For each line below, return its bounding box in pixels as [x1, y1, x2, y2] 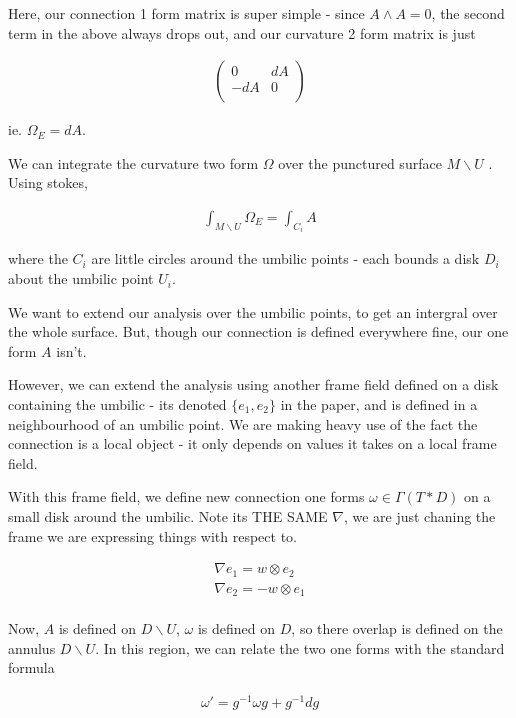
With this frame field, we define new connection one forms [8, 486, 365, 507]
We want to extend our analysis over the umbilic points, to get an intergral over [8, 301, 498, 322]
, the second [431, 3, 505, 23]
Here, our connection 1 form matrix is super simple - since [8, 3, 365, 23]
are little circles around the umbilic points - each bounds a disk [91, 248, 480, 269]
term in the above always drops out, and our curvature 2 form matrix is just [8, 22, 476, 43]
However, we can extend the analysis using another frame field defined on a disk [8, 374, 499, 395]
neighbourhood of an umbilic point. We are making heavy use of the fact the [8, 413, 478, 434]
